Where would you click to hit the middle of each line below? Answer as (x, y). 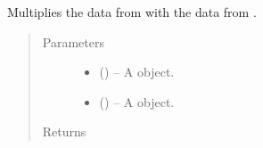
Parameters (73, 41)
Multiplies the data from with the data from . (132, 12)
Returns (64, 132)
